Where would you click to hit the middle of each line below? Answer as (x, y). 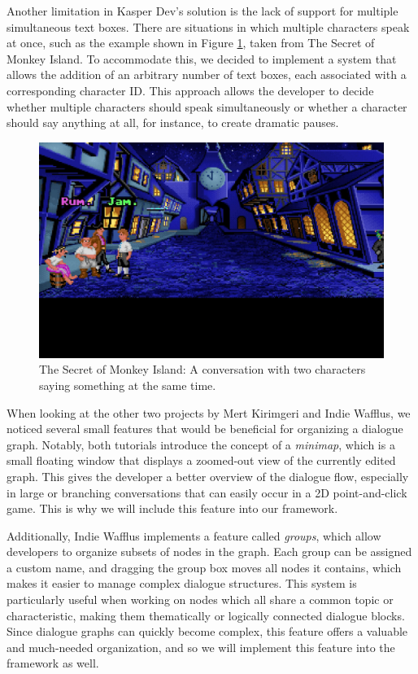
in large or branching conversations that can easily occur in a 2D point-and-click (207, 492)
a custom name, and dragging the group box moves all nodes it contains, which (204, 567)
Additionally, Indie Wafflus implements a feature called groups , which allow (194, 535)
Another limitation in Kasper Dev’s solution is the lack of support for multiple (202, 11)
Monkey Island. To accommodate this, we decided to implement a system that (202, 58)
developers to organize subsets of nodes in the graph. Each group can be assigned (209, 551)
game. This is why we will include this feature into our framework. (172, 508)
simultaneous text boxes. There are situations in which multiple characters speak (208, 26)
